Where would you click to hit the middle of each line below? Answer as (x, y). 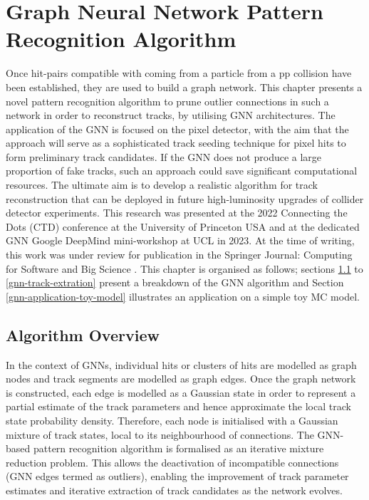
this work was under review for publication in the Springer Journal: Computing (179, 255)
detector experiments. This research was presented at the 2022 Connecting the (177, 213)
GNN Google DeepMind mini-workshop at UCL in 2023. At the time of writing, (180, 240)
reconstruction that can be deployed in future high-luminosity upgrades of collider (185, 198)
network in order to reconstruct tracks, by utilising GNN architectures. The (171, 115)
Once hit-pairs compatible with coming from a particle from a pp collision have (179, 73)
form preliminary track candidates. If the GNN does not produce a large (164, 156)
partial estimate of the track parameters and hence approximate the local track (178, 406)
